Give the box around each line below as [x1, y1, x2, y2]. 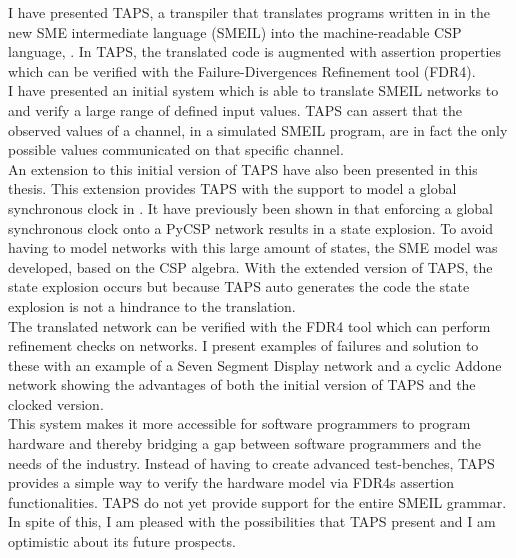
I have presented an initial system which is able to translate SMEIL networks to [8, 80, 499, 101]
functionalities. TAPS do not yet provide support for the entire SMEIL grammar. [8, 491, 507, 512]
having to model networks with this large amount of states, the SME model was [8, 237, 498, 258]
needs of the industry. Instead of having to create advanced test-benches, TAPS [8, 452, 495, 473]
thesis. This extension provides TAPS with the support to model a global [8, 178, 457, 199]
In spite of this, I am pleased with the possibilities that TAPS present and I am [8, 511, 496, 532]
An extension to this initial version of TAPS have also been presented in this [8, 158, 478, 179]
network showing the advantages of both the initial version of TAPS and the [8, 374, 476, 395]
